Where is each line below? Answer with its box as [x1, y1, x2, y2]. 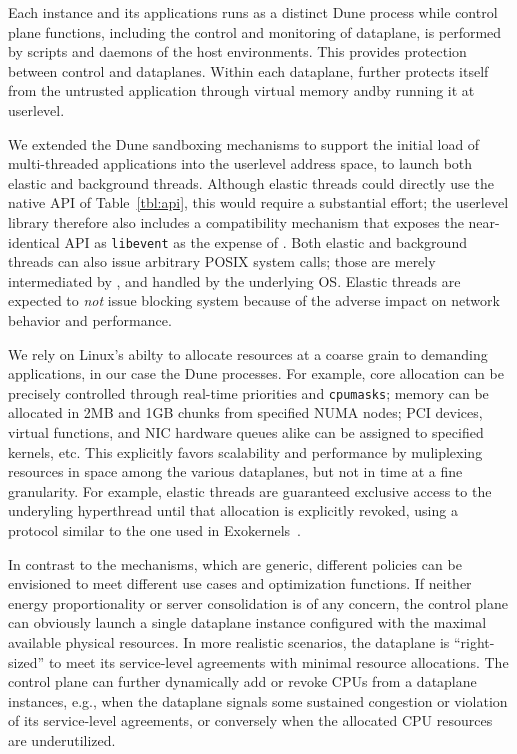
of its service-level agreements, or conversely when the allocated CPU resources [8, 710, 493, 731]
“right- [453, 631, 495, 652]
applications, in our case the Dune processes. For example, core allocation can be [8, 363, 504, 384]
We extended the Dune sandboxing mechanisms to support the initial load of [8, 133, 480, 154]
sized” [8, 651, 45, 672]
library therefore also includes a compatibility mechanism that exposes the [8, 211, 464, 232]
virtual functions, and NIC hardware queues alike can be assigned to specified [8, 422, 484, 442]
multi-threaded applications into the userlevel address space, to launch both [8, 153, 473, 174]
